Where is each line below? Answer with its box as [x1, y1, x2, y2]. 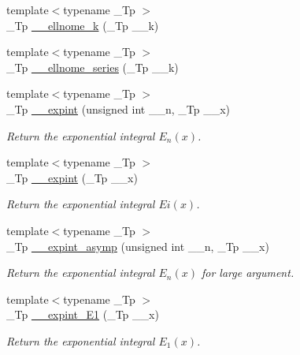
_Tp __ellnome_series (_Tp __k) [6, 58, 179, 75]
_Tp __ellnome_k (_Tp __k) [6, 17, 159, 33]
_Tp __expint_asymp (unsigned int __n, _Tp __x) [6, 237, 269, 254]
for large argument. [201, 264, 294, 281]
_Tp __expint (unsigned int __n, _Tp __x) [6, 100, 231, 117]
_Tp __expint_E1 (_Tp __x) [6, 306, 159, 323]
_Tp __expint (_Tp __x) [6, 169, 138, 185]
